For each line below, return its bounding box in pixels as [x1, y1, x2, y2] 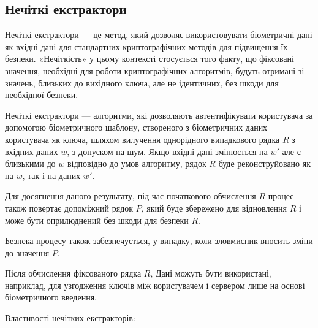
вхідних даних [5, 145, 58, 158]
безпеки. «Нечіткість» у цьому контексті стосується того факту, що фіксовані [5, 52, 294, 65]
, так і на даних [22, 169, 81, 181]
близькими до [5, 157, 56, 170]
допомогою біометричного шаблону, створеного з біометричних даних [5, 121, 268, 134]
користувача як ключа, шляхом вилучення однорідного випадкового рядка [5, 132, 280, 145]
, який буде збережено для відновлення [141, 201, 287, 214]
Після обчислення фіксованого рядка [5, 267, 142, 280]
